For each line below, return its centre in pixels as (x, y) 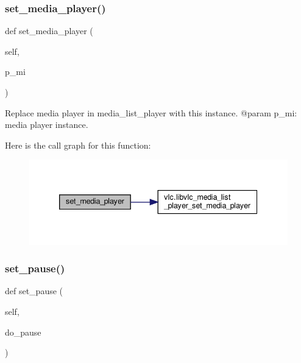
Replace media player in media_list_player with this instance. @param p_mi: (151, 112)
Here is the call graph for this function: (78, 145)
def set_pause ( (34, 291)
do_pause (23, 332)
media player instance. (47, 125)
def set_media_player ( (49, 31)
